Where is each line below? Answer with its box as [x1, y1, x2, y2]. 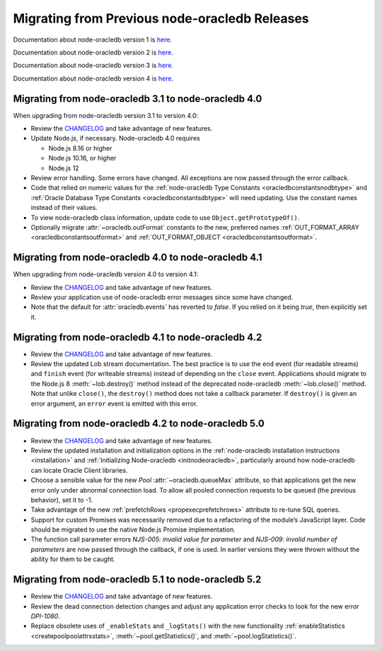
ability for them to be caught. [30, 555, 116, 563]
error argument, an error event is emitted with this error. [30, 399, 198, 408]
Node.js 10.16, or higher [48, 154, 117, 163]
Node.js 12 [48, 163, 79, 172]
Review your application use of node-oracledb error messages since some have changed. [30, 293, 294, 301]
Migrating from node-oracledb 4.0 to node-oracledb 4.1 [13, 252, 262, 264]
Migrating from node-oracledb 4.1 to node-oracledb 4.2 [13, 331, 262, 343]
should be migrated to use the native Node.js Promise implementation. [30, 525, 236, 534]
